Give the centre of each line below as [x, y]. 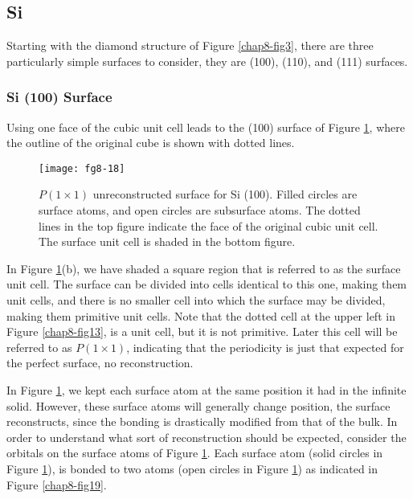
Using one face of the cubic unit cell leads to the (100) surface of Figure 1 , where [206, 127]
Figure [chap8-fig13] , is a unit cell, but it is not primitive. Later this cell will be [202, 331]
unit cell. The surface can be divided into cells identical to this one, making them [207, 284]
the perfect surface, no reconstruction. [100, 363]
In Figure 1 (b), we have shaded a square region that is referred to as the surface [204, 268]
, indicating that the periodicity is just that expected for [265, 347]
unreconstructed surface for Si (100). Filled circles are [225, 194]
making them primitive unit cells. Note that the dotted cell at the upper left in [201, 315]
